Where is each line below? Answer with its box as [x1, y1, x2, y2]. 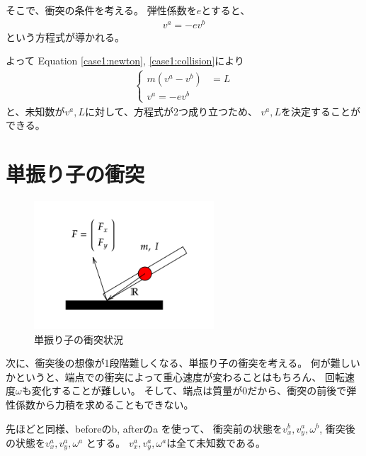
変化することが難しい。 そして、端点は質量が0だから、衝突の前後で [31, 383, 347, 398]
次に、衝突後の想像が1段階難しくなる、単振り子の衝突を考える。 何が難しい [6, 355, 360, 370]
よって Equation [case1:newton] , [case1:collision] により [6, 53, 245, 68]
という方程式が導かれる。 [6, 29, 125, 44]
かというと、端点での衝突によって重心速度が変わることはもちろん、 [6, 369, 322, 384]
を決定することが [281, 103, 361, 118]
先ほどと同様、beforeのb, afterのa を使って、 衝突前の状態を [6, 421, 283, 435]
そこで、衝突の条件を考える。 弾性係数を [6, 3, 197, 17]
